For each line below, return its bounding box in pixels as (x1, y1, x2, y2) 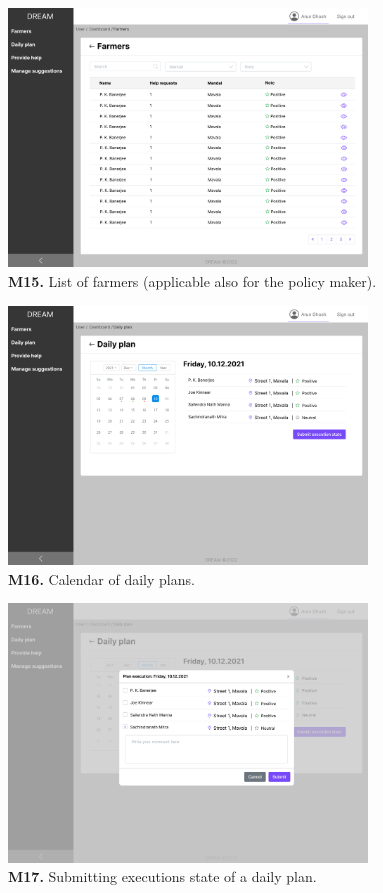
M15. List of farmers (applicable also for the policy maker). (8, 270, 377, 291)
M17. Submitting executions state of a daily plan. (8, 866, 317, 887)
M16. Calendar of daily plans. (8, 568, 195, 589)
